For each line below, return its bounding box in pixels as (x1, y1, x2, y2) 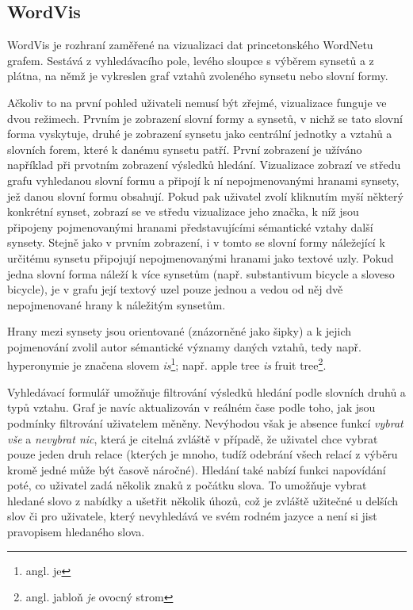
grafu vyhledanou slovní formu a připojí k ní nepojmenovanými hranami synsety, (7, 171, 400, 188)
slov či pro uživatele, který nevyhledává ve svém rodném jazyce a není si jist (7, 508, 377, 524)
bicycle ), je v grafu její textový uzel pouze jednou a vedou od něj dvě (7, 281, 343, 297)
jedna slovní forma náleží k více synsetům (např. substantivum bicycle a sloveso (7, 265, 395, 282)
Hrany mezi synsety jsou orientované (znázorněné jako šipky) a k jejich (7, 323, 352, 340)
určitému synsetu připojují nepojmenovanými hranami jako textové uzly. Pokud (7, 249, 394, 266)
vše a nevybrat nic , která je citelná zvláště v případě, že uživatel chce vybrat (7, 430, 378, 447)
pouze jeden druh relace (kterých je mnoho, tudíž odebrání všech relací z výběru (7, 446, 398, 462)
